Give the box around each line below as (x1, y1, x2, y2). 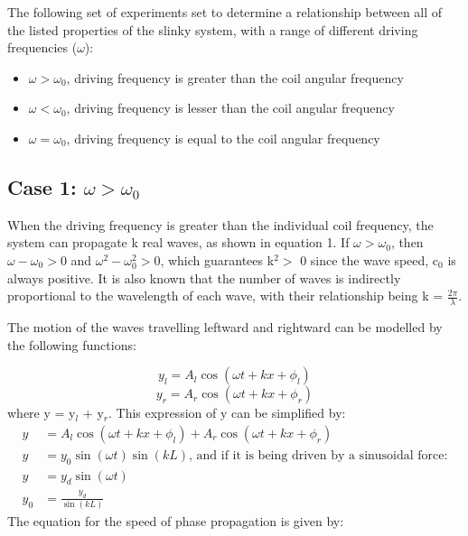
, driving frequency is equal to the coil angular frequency (66, 128, 380, 147)
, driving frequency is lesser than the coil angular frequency (66, 98, 395, 117)
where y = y (7, 403, 76, 422)
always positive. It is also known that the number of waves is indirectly (7, 268, 401, 287)
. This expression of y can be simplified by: (108, 403, 346, 422)
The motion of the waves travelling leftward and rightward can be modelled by (7, 317, 443, 336)
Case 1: (7, 172, 77, 200)
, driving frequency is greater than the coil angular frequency (66, 68, 404, 87)
